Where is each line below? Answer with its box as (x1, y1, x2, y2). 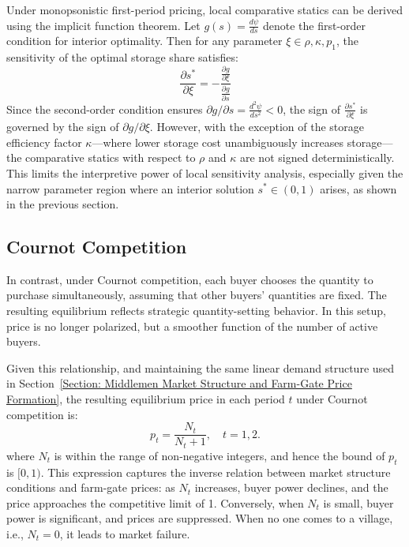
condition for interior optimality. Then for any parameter (6, 32, 283, 49)
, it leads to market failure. (59, 525, 190, 541)
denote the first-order (262, 17, 366, 33)
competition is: (6, 406, 78, 422)
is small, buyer (323, 494, 394, 511)
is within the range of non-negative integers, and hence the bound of (54, 447, 385, 463)
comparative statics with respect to (25, 149, 196, 166)
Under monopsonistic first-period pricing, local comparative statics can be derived (6, 2, 403, 17)
